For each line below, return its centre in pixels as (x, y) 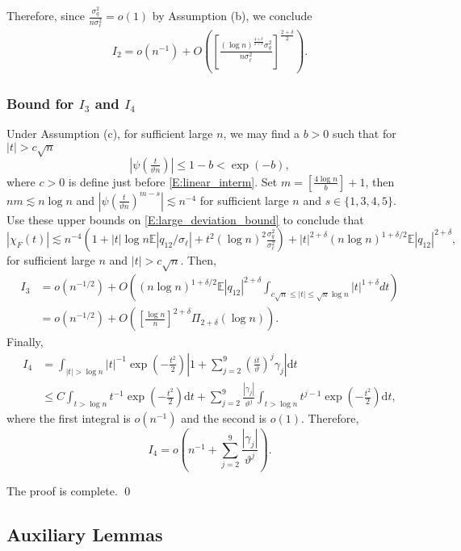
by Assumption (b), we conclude (232, 16)
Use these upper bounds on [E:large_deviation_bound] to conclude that (185, 219)
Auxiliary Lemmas (85, 534)
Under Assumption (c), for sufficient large (110, 134)
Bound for (40, 104)
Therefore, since (46, 16)
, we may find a (262, 134)
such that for (365, 134)
